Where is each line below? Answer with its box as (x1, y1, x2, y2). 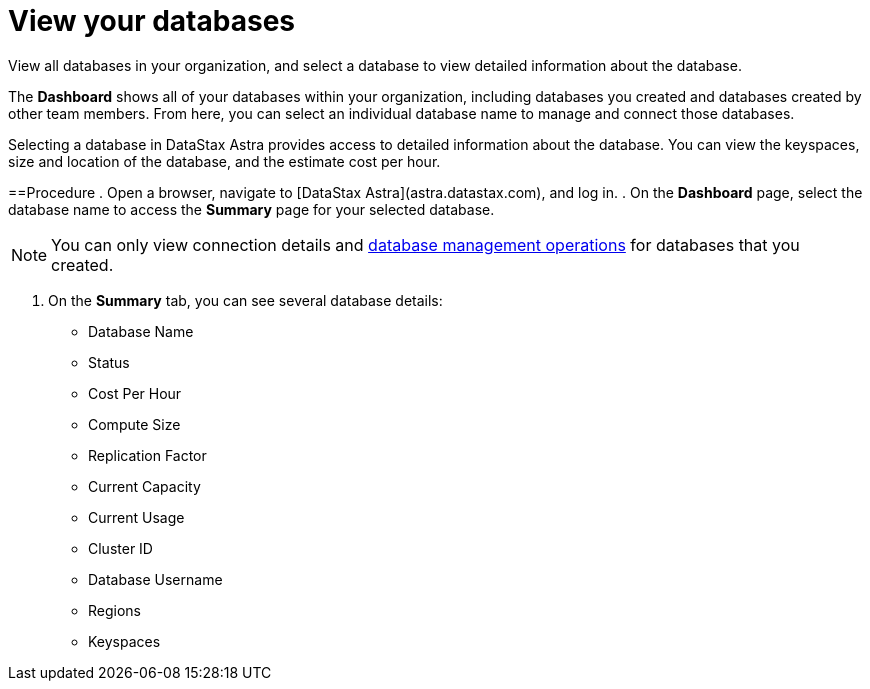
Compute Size (88, 415, 181, 433)
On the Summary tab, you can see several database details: (48, 291, 443, 309)
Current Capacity (88, 477, 201, 495)
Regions (88, 601, 141, 619)
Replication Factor (88, 446, 207, 464)
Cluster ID (88, 539, 153, 557)
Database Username (88, 570, 223, 588)
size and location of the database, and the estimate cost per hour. (8, 152, 441, 170)
